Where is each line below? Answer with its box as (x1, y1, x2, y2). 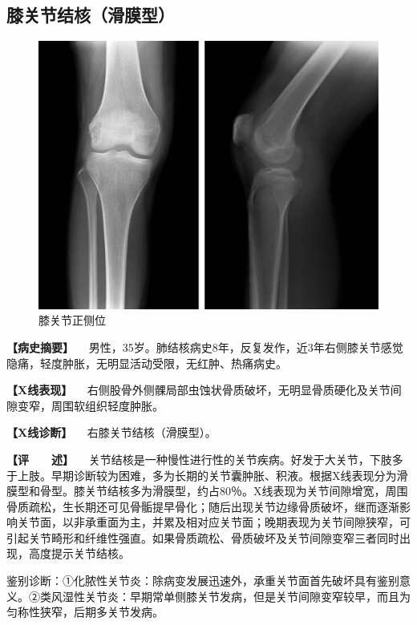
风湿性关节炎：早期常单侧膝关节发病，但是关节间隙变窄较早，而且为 (51, 587, 411, 604)
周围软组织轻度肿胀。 (51, 397, 164, 413)
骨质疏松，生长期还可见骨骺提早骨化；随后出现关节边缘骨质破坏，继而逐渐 (6, 498, 399, 514)
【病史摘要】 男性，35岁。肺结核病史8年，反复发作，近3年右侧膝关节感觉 (6, 338, 403, 355)
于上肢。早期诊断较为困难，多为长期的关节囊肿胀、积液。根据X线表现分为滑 (6, 466, 408, 483)
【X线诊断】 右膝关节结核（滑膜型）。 (6, 424, 217, 441)
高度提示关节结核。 (28, 545, 130, 562)
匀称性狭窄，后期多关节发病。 (6, 603, 164, 620)
